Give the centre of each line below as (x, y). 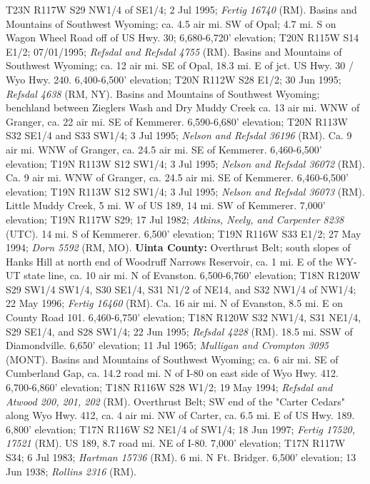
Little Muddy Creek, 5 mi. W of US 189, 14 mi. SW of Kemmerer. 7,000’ (166, 205)
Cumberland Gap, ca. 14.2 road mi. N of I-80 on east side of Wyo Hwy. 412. (172, 373)
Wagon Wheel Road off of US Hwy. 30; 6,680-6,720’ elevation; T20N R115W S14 (182, 37)
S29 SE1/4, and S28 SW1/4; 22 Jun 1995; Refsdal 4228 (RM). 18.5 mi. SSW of (179, 331)
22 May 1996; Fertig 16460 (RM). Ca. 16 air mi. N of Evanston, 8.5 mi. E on (175, 303)
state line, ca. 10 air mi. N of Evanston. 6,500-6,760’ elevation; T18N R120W (192, 275)
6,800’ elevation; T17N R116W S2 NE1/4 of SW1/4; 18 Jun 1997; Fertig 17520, (181, 429)
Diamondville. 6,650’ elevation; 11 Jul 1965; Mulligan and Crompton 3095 (167, 345)
